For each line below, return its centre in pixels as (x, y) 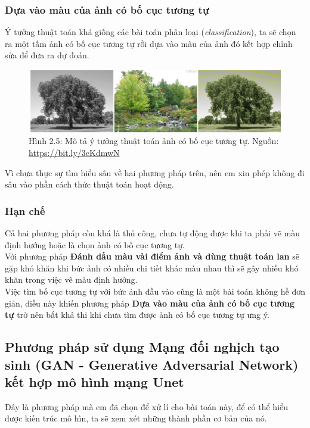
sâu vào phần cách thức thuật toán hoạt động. (89, 184)
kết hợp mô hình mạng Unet (94, 382)
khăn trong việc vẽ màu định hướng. (71, 279)
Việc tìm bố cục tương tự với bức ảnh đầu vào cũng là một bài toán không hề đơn (155, 291)
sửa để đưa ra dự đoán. (47, 55)
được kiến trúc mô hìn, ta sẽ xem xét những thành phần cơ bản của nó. (136, 418)
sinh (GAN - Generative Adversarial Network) (152, 364)
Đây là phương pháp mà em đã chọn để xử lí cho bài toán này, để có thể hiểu (147, 406)
